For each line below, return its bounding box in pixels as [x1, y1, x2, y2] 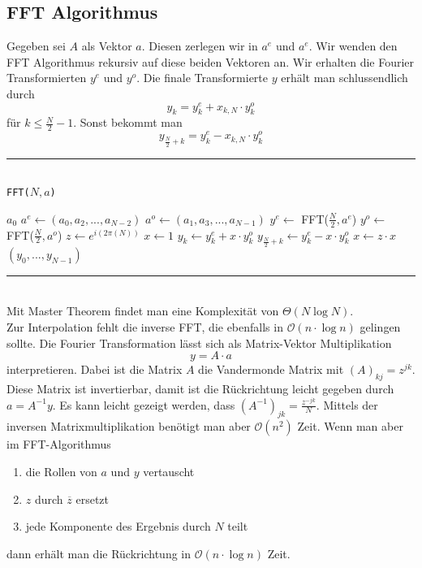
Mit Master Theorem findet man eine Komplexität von [6, 302, 279, 319]
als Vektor [81, 37, 132, 54]
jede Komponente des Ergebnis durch [25, 518, 211, 535]
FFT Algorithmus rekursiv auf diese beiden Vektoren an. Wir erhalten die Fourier [6, 53, 415, 70]
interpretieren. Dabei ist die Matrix [6, 361, 183, 378]
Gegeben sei [6, 37, 66, 54]
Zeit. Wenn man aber [297, 418, 403, 435]
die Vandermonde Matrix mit [198, 361, 344, 378]
